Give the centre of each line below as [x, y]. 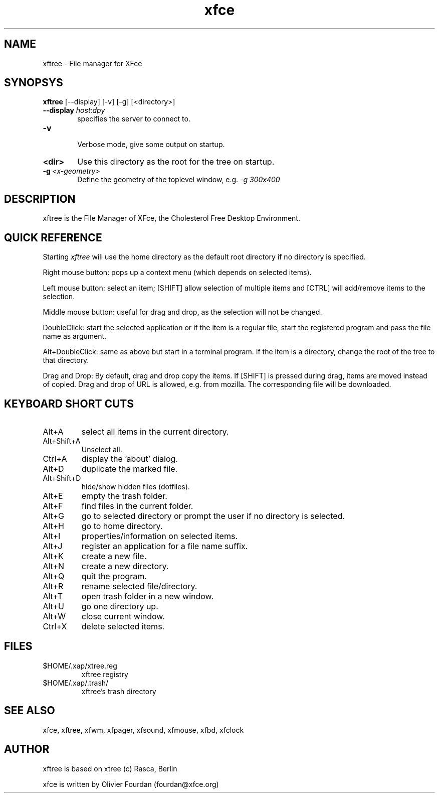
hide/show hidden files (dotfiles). [136, 486]
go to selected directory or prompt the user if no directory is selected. [213, 516]
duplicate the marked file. [130, 469]
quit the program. [114, 576]
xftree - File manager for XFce [92, 63]
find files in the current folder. [137, 506]
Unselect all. [102, 449]
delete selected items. [123, 626]
